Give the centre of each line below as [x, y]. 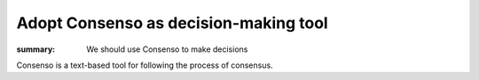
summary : [36, 49]
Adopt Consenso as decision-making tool [172, 23]
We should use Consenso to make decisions [167, 49]
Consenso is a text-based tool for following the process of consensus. [145, 65]
